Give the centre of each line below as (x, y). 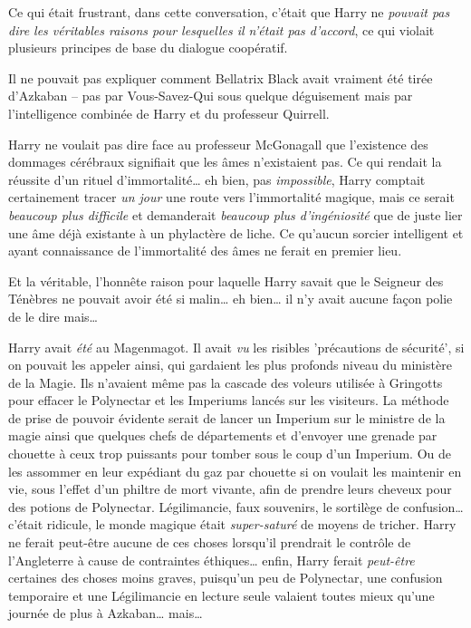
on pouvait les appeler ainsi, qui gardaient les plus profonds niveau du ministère (230, 365)
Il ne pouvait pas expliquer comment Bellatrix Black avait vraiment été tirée (221, 77)
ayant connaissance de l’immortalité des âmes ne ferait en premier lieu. (205, 251)
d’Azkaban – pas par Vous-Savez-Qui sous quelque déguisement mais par (211, 96)
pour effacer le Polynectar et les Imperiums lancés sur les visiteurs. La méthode (229, 400)
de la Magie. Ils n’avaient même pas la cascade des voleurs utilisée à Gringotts (226, 382)
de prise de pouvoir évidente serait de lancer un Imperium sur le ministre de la (227, 417)
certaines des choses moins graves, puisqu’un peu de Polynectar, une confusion (226, 578)
